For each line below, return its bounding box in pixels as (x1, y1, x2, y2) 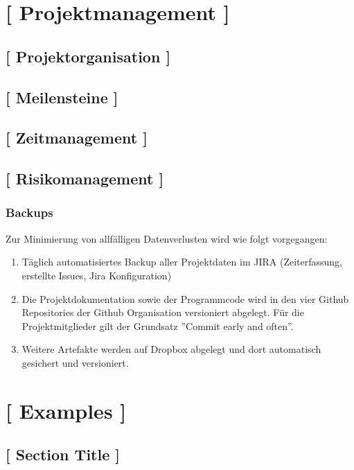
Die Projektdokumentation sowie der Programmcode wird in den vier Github (21, 291, 349, 306)
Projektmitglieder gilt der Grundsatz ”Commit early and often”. (21, 318, 294, 333)
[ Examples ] (6, 396, 127, 424)
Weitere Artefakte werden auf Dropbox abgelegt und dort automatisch (21, 342, 321, 356)
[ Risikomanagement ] (6, 168, 164, 189)
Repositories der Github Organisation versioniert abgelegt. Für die (21, 305, 304, 320)
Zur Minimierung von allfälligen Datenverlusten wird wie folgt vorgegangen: (6, 231, 328, 245)
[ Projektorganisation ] (6, 45, 171, 67)
